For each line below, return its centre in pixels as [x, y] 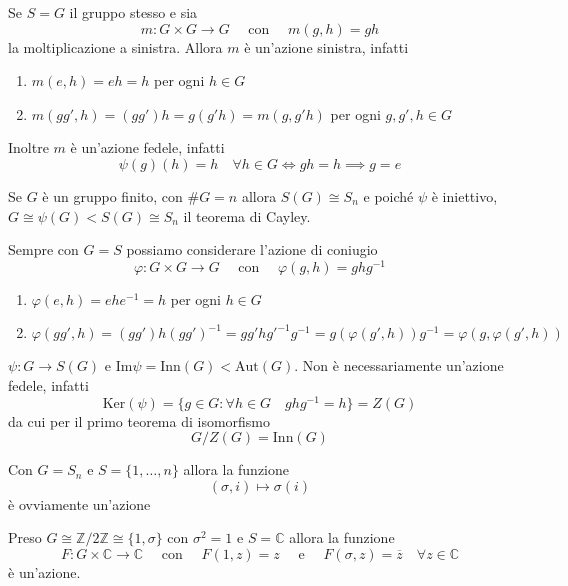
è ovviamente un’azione [79, 503]
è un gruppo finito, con [112, 195]
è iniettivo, [464, 195]
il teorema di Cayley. [247, 215]
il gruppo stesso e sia [133, 12]
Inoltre [28, 147]
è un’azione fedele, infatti [147, 147]
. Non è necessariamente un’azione [399, 365]
